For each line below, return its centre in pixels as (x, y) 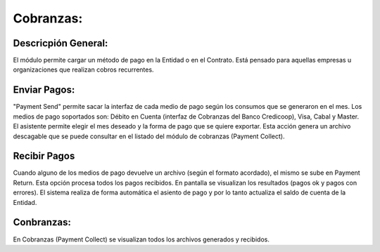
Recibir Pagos (44, 156)
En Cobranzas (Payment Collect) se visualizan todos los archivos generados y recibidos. (141, 239)
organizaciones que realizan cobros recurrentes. (83, 69)
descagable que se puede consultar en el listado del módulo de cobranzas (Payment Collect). (149, 136)
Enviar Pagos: (44, 90)
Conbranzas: (42, 222)
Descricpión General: (61, 43)
